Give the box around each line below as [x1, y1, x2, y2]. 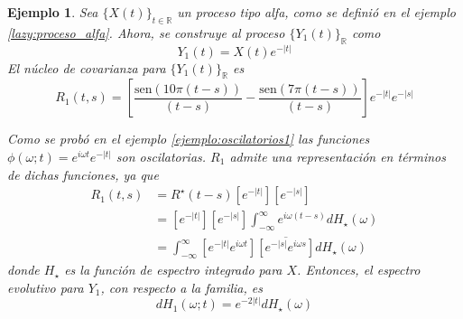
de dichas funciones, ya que [7, 164, 159, 183]
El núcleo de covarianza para [7, 58, 166, 77]
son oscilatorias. [116, 147, 207, 165]
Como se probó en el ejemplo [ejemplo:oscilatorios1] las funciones [7, 129, 370, 148]
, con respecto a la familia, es [100, 277, 263, 296]
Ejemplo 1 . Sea [7, 3, 98, 21]
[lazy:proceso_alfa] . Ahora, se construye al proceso [7, 23, 285, 42]
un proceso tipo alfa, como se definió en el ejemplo [177, 3, 456, 21]
